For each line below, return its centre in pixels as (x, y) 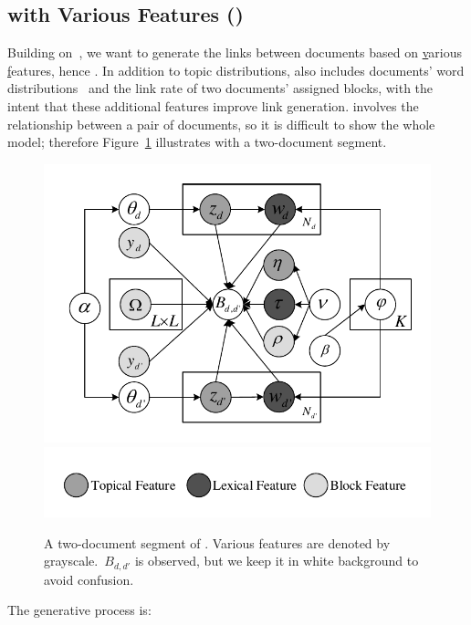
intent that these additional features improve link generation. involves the (213, 105)
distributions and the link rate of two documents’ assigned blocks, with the (220, 88)
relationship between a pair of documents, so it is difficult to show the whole (221, 124)
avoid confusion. (89, 579)
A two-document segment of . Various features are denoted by (217, 542)
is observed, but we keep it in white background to (277, 561)
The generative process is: (79, 610)
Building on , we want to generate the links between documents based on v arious (235, 52)
